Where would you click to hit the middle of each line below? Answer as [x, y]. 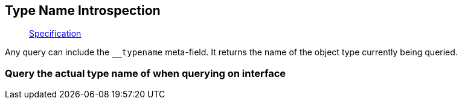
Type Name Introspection [83, 11]
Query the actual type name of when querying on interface [146, 73]
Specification [55, 34]
